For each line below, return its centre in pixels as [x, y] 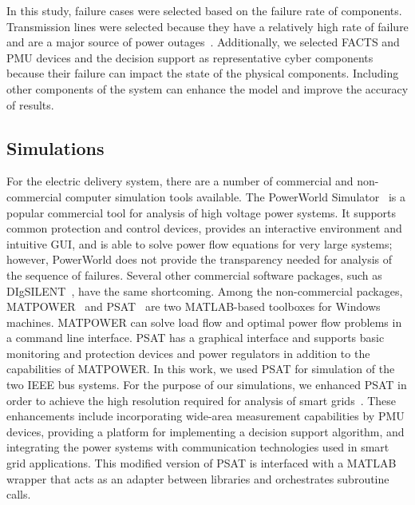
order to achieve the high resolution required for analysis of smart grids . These [202, 400]
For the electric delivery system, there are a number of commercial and [180, 181]
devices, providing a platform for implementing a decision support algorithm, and [206, 431]
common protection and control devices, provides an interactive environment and [204, 228]
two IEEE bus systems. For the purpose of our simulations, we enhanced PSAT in [207, 385]
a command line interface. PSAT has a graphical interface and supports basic [196, 338]
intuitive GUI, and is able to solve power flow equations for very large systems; [200, 243]
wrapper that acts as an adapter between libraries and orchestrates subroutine [198, 478]
